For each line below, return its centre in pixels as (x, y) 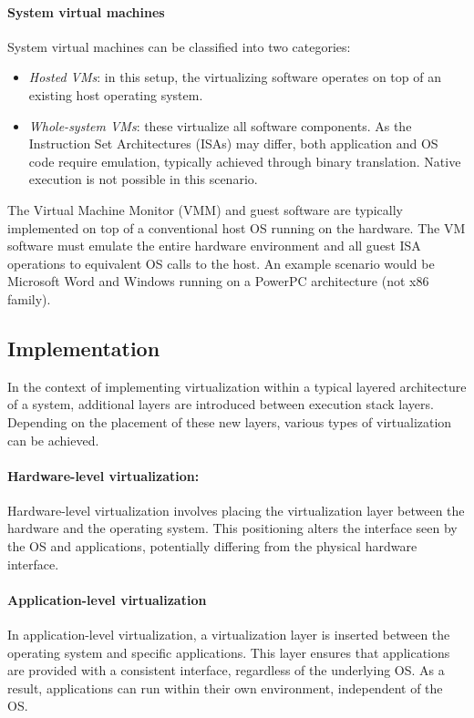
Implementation (84, 348)
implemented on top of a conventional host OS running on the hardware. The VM (237, 227)
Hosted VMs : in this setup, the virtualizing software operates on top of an (235, 77)
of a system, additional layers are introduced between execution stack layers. (221, 404)
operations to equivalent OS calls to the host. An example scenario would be (221, 263)
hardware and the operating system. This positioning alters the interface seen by (232, 528)
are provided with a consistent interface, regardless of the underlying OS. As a (226, 670)
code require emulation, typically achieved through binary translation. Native (245, 161)
